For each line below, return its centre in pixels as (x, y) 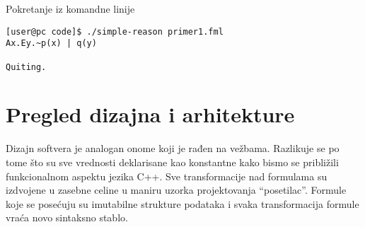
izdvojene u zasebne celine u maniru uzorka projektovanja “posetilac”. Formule (176, 190)
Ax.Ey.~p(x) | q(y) (51, 43)
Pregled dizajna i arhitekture (150, 114)
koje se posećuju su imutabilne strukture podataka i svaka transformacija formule (182, 203)
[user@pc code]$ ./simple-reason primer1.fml (115, 31)
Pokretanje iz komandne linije (70, 8)
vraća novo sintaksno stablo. (67, 217)
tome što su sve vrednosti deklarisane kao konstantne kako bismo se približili (172, 162)
